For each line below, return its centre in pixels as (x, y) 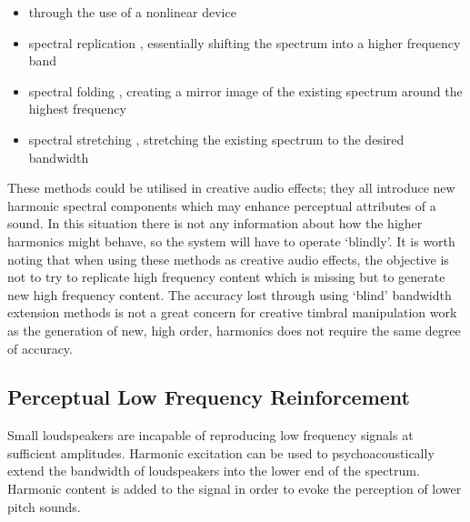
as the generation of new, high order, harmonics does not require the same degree (234, 330)
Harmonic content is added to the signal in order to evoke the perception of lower (235, 489)
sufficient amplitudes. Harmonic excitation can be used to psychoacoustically (221, 452)
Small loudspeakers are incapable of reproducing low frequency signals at (210, 435)
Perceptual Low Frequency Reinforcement (209, 397)
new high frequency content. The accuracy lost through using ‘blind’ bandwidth (230, 294)
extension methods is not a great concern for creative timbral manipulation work (232, 312)
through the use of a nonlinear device (132, 12)
